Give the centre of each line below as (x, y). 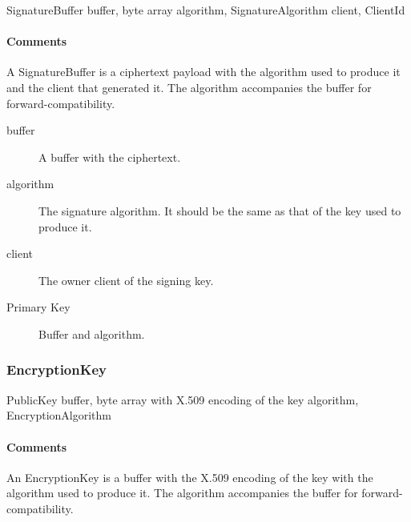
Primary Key (38, 307)
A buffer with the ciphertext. (110, 157)
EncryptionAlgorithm (59, 415)
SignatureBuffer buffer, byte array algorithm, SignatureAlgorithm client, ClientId (206, 10)
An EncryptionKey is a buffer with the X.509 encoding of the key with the (190, 477)
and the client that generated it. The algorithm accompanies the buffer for (189, 87)
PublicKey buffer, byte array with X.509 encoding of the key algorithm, (183, 399)
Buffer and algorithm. (92, 333)
